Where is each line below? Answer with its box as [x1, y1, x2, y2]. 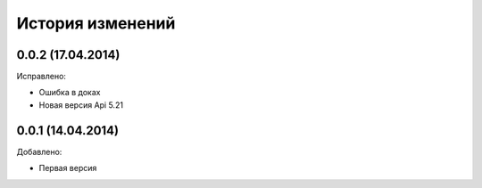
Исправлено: [16, 71, 67, 82]
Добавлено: [16, 146, 62, 157]
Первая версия [38, 163, 97, 174]
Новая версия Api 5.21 [38, 99, 124, 110]
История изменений [16, 13, 176, 33]
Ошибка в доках [38, 87, 101, 98]
